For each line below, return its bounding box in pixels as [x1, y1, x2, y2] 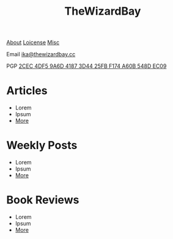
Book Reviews [6, 193, 79, 207]
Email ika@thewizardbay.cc [6, 51, 76, 58]
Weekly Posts [6, 139, 78, 152]
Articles [6, 84, 48, 98]
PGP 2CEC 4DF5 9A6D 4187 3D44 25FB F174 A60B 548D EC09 [6, 62, 167, 70]
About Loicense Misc [6, 39, 60, 46]
